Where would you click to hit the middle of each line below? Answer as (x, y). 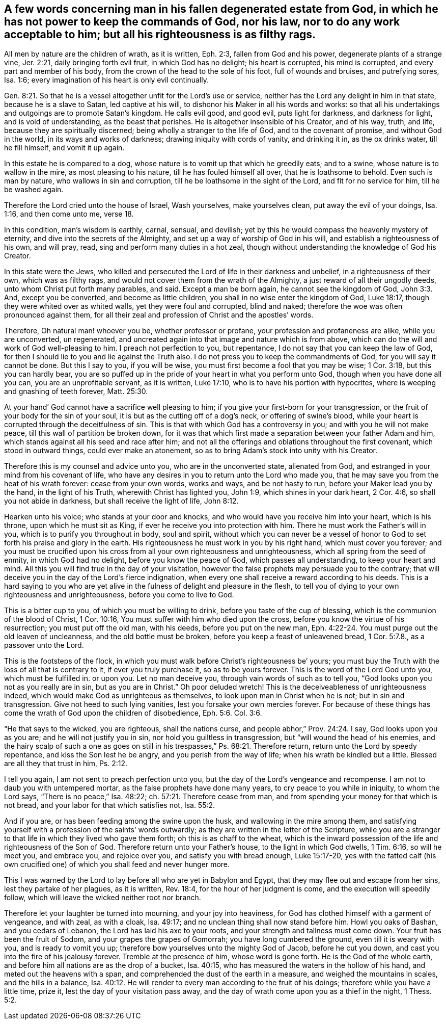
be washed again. (34, 190)
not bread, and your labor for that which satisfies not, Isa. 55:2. (110, 805)
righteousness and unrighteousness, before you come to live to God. (119, 595)
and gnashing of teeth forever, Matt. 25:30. (76, 391)
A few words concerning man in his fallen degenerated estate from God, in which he (221, 9)
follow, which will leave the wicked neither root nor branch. (103, 898)
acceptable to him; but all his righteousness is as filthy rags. (160, 34)
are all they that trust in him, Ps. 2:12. (66, 764)
